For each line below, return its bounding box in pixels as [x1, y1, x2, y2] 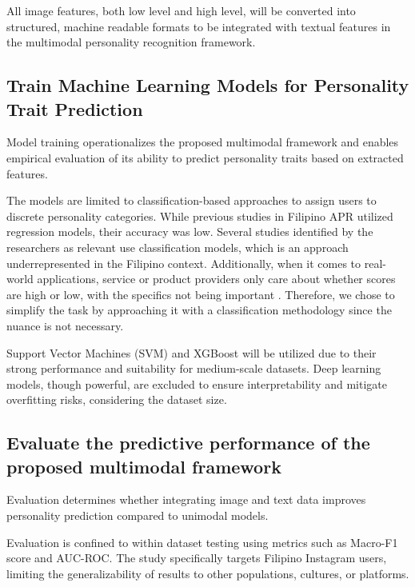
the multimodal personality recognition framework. [6, 34, 256, 50]
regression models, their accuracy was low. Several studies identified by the [6, 223, 373, 240]
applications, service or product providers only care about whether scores [37, 270, 396, 287]
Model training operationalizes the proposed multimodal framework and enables [6, 134, 399, 150]
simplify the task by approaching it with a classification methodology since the [6, 301, 392, 318]
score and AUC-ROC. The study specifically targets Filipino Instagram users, [6, 549, 387, 566]
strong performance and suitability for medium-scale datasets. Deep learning [6, 360, 381, 377]
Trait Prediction [6, 96, 143, 121]
